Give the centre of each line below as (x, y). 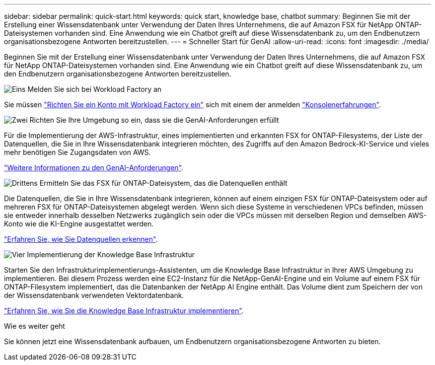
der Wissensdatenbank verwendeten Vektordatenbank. (94, 295)
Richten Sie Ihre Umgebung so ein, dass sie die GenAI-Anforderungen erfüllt (154, 120)
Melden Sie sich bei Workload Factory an (95, 89)
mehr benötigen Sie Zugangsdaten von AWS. (77, 152)
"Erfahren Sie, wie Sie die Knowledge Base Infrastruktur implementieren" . (124, 311)
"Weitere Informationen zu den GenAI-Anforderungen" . (94, 168)
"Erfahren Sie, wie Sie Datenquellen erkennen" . (81, 239)
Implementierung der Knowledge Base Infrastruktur (111, 255)
